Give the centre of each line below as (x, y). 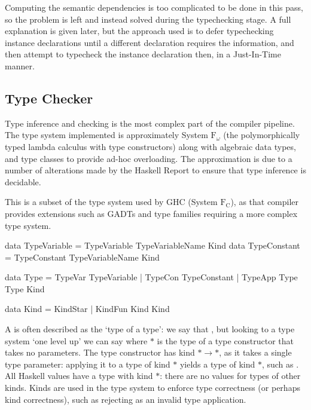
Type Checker (49, 98)
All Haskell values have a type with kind (79, 376)
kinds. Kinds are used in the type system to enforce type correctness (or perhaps (153, 388)
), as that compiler (265, 202)
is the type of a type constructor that (225, 340)
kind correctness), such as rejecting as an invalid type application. (126, 399)
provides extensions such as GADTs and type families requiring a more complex (151, 213)
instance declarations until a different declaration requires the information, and (150, 42)
